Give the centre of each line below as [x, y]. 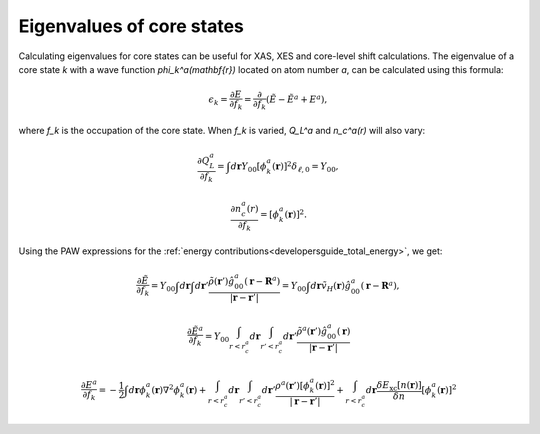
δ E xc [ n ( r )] [399, 386]
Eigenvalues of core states [131, 26]
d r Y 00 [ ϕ [248, 167]
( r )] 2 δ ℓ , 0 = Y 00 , [305, 166]
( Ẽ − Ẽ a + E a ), [296, 98]
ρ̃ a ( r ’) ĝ [312, 330]
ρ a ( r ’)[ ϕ [292, 384]
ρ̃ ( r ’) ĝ [221, 281]
